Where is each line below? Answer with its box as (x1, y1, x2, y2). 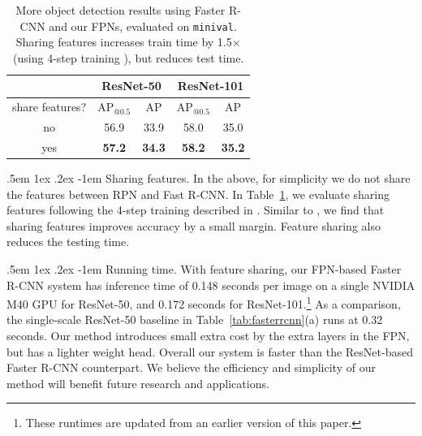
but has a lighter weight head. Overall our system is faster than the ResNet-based (6, 343, 413, 360)
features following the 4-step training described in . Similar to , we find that (6, 201, 385, 218)
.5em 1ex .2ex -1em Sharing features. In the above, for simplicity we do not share (6, 170, 411, 187)
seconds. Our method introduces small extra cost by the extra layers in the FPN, (6, 327, 410, 344)
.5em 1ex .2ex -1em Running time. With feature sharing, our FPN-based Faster (6, 261, 402, 278)
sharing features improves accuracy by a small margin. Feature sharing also (6, 217, 381, 234)
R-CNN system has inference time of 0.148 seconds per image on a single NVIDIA (6, 276, 416, 293)
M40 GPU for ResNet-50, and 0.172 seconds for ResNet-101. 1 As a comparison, (6, 293, 401, 312)
